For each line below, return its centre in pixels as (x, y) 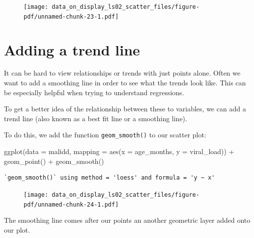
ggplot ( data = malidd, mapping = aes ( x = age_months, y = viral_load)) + (119, 151)
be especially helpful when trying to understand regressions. (94, 92)
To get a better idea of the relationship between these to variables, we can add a (125, 109)
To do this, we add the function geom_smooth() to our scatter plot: (105, 135)
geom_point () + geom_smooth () (54, 161)
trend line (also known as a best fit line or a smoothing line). (96, 118)
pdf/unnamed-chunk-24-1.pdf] (71, 204)
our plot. (17, 229)
